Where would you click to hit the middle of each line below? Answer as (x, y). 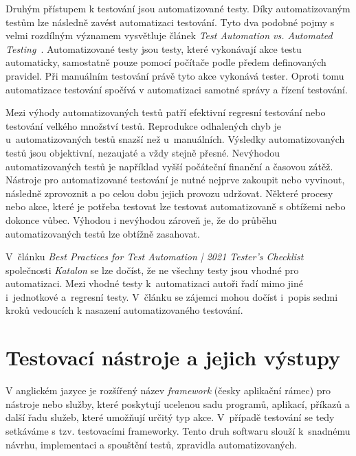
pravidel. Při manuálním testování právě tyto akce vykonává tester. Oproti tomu (175, 75)
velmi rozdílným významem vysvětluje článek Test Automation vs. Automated (169, 35)
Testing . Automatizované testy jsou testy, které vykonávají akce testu (154, 48)
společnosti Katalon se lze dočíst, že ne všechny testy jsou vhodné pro (152, 270)
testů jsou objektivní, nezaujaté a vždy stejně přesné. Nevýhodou (143, 152)
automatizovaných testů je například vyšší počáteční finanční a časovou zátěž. (169, 166)
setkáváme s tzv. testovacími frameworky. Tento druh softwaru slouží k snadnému (178, 430)
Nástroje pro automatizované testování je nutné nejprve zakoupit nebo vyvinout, (175, 180)
